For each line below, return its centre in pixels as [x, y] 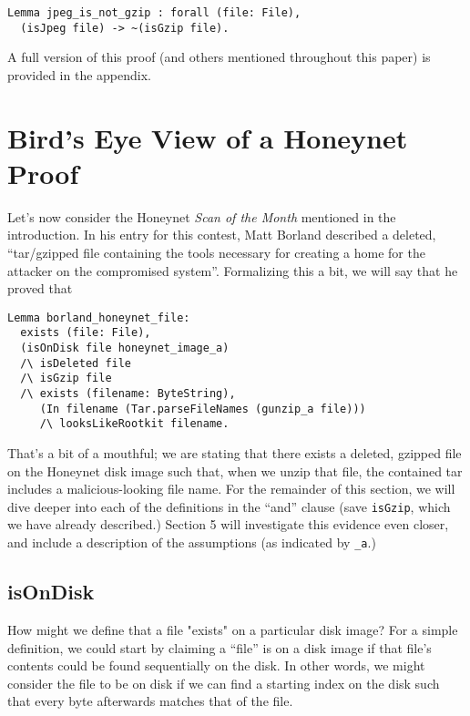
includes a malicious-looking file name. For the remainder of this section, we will [231, 489]
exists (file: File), [86, 333]
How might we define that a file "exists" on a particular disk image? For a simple [233, 629]
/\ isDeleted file [76, 363]
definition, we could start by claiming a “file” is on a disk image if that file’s [220, 647]
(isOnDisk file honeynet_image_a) [125, 348]
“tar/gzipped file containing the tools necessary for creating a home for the [216, 252]
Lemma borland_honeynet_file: [99, 317]
